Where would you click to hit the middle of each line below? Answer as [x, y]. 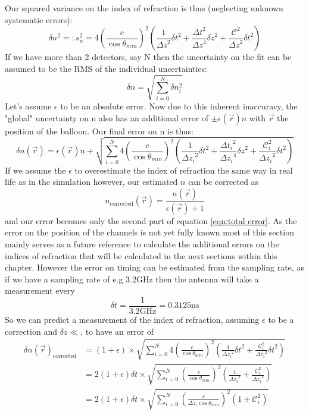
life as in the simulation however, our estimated [91, 182]
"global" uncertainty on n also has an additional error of [107, 117]
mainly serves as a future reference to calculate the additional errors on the [142, 244]
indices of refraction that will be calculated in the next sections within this [141, 255]
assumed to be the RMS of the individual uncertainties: [106, 68]
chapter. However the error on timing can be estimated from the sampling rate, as [154, 267]
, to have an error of [117, 331]
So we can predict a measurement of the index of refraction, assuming [132, 320]
